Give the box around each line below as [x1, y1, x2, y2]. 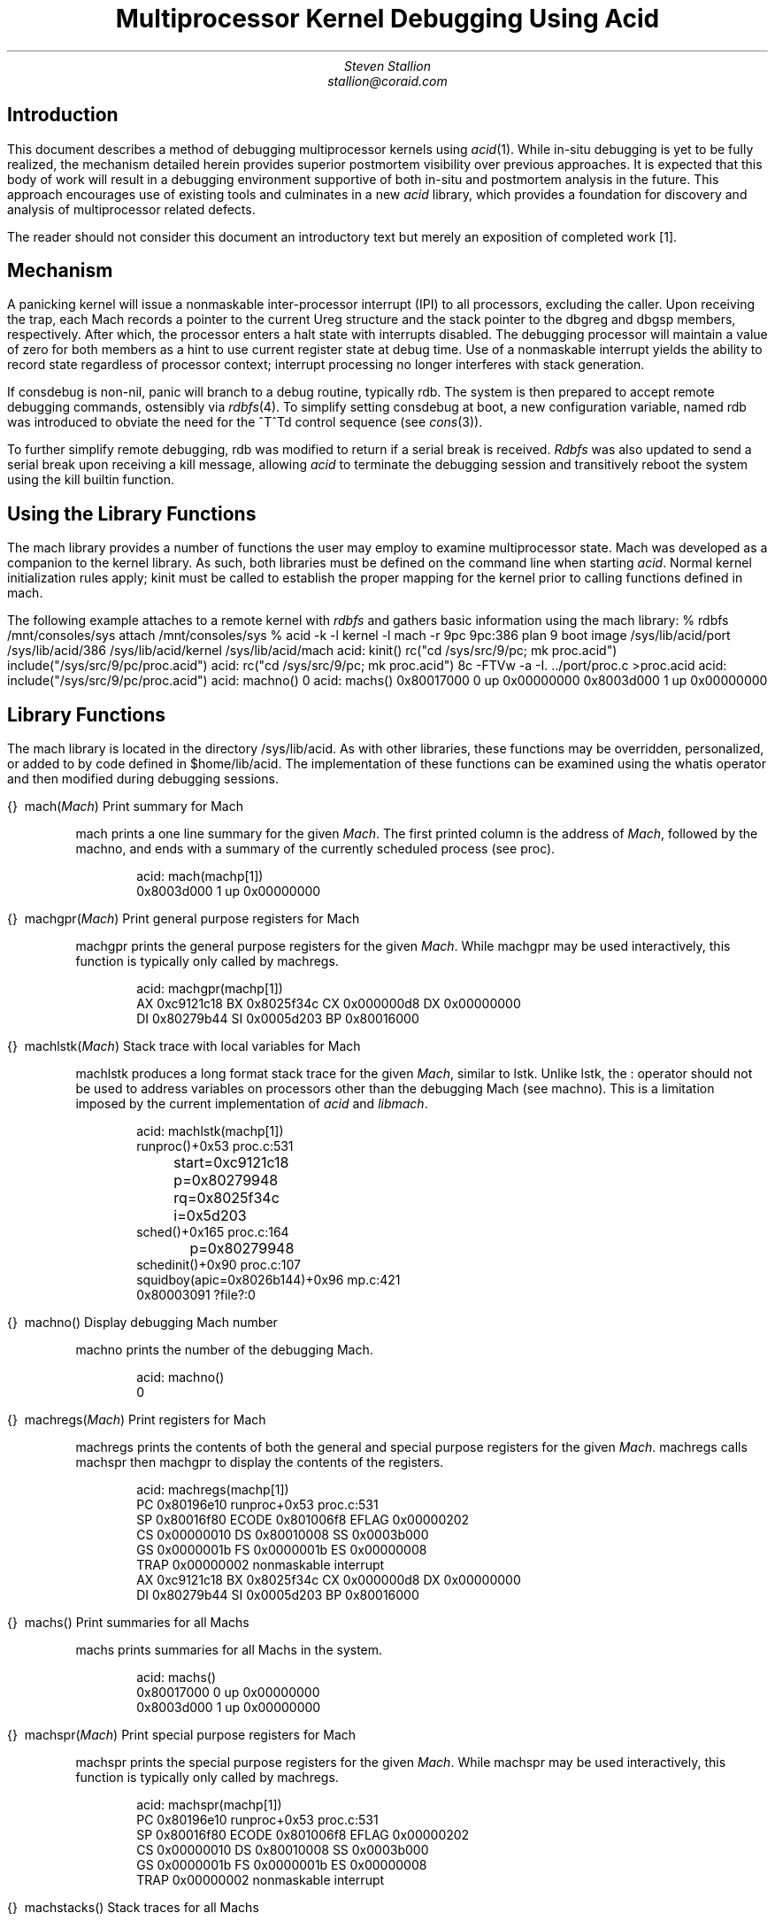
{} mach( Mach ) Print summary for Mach [7, 798, 243, 814]
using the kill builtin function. [7, 472, 175, 488]
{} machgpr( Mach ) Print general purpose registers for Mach [7, 911, 360, 927]
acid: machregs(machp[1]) [136, 1482, 289, 1498]
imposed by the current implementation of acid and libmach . [75, 1096, 428, 1112]
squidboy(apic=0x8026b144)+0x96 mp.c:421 [136, 1272, 401, 1288]
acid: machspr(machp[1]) [136, 1797, 282, 1813]
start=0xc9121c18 [173, 1153, 289, 1172]
